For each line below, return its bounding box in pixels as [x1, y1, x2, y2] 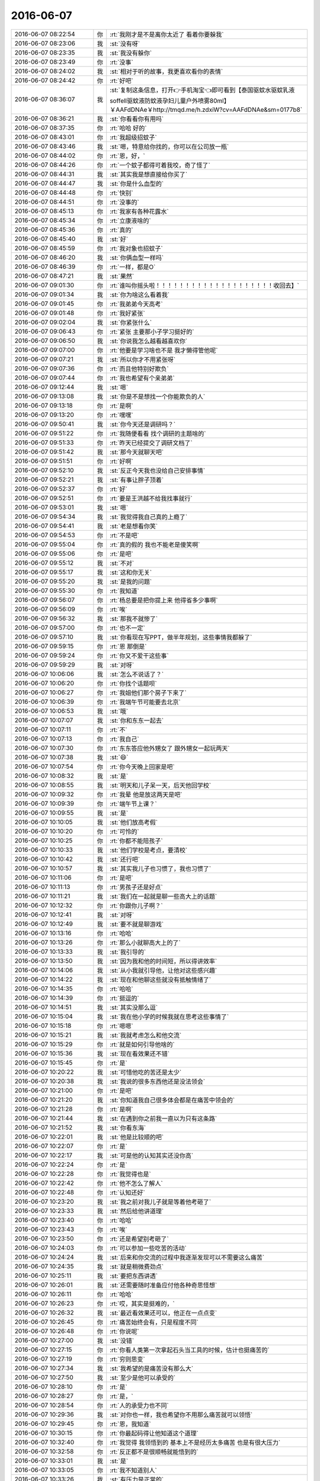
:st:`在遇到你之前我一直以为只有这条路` [110, 1114, 217, 1123]
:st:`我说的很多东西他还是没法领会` [110, 1077, 206, 1085]
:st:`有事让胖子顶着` [110, 476, 164, 484]
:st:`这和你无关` [110, 568, 152, 576]
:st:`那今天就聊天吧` [110, 448, 164, 456]
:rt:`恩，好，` [110, 152, 145, 160]
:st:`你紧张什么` [110, 318, 152, 326]
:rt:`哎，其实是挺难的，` [110, 1299, 175, 1307]
